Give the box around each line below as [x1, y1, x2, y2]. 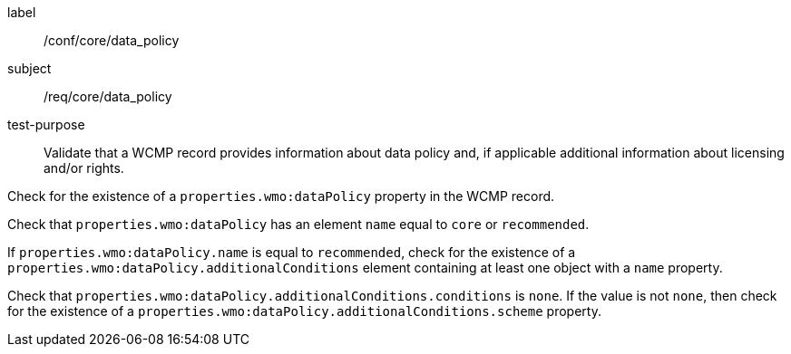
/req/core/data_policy [44, 89, 172, 104]
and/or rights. [44, 160, 124, 176]
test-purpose [7, 117, 85, 132]
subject [7, 61, 52, 76]
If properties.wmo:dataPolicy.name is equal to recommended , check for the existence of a [7, 244, 576, 260]
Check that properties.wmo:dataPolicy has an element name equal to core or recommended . [7, 216, 590, 232]
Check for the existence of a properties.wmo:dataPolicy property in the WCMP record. [7, 188, 555, 204]
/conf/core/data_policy [44, 33, 180, 48]
